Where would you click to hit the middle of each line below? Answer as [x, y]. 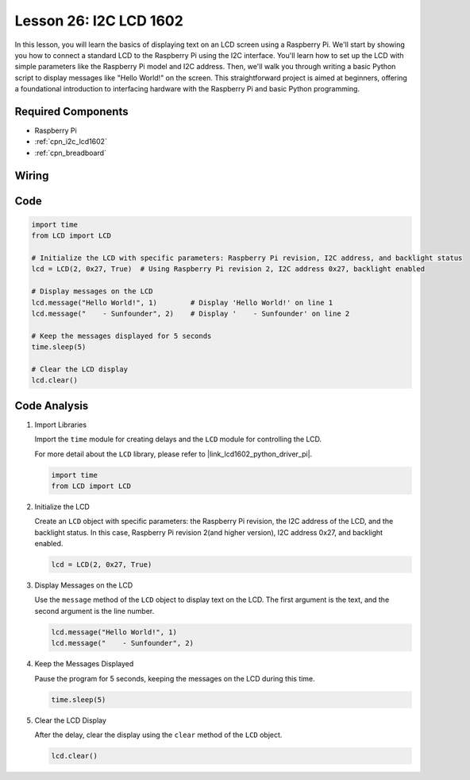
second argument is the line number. [94, 611]
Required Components [71, 111]
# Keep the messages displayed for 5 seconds [121, 336]
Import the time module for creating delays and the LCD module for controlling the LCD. [178, 439]
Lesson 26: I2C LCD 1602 [99, 21]
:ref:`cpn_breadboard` [71, 153]
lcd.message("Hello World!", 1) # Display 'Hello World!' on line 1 [182, 303]
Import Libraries [61, 425]
